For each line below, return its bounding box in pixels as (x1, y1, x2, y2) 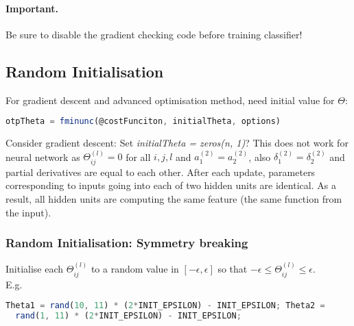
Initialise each (5, 262, 64, 276)
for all (126, 149, 151, 164)
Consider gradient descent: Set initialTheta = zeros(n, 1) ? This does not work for (5, 136, 349, 150)
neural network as (5, 149, 80, 164)
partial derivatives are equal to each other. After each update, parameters (5, 164, 316, 179)
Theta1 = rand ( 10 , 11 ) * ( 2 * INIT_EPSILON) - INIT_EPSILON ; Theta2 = (5, 301, 325, 311)
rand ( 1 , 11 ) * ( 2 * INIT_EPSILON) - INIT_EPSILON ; (15, 311, 241, 321)
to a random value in (91, 262, 179, 276)
